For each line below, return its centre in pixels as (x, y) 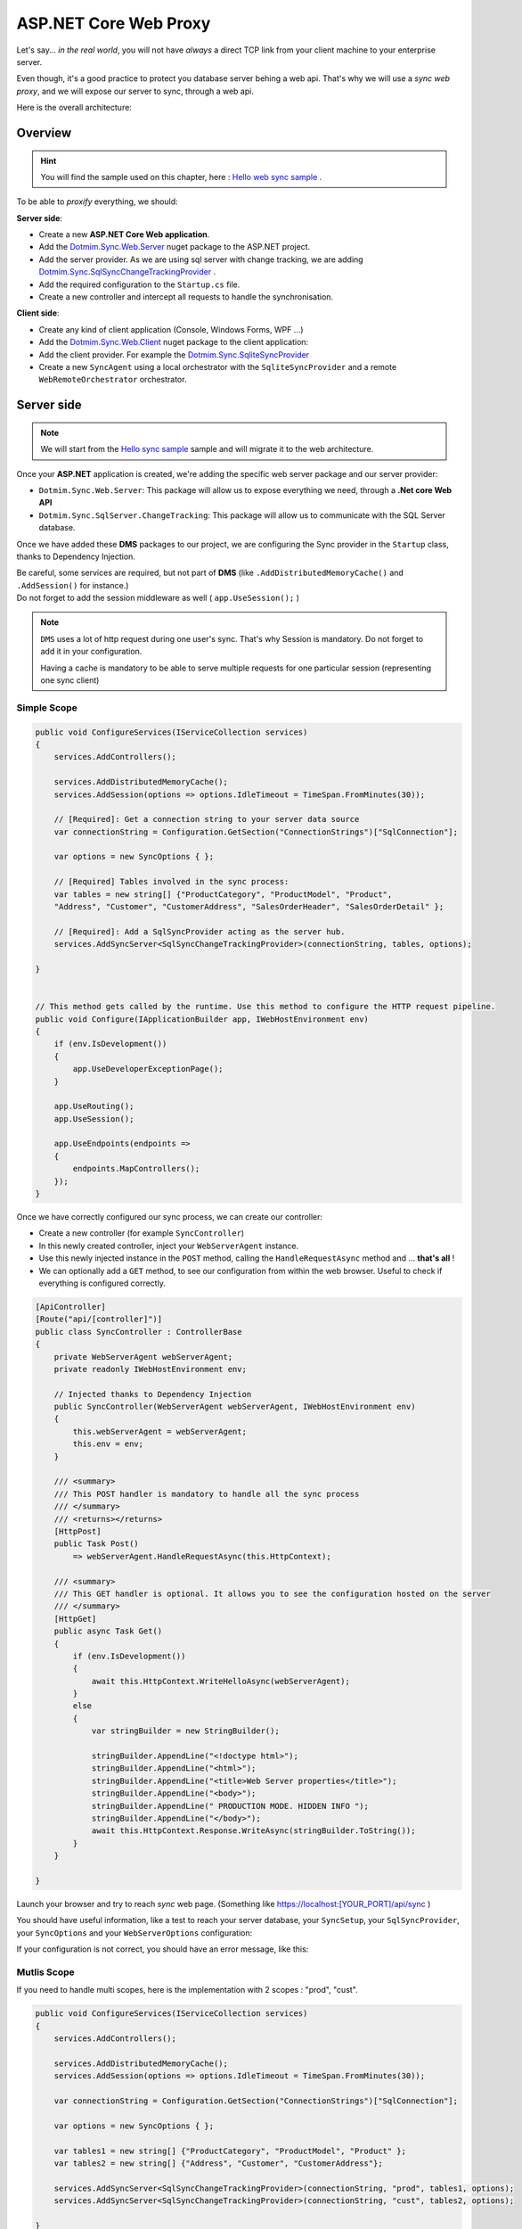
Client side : (38, 313)
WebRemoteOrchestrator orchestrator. (113, 380)
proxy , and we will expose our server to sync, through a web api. (135, 91)
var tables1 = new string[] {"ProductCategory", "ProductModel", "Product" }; (230, 2151)
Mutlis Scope (45, 1972)
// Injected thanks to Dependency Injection (153, 1394)
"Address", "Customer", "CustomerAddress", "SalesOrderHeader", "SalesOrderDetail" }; (249, 907)
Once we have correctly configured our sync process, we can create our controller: (170, 1217)
